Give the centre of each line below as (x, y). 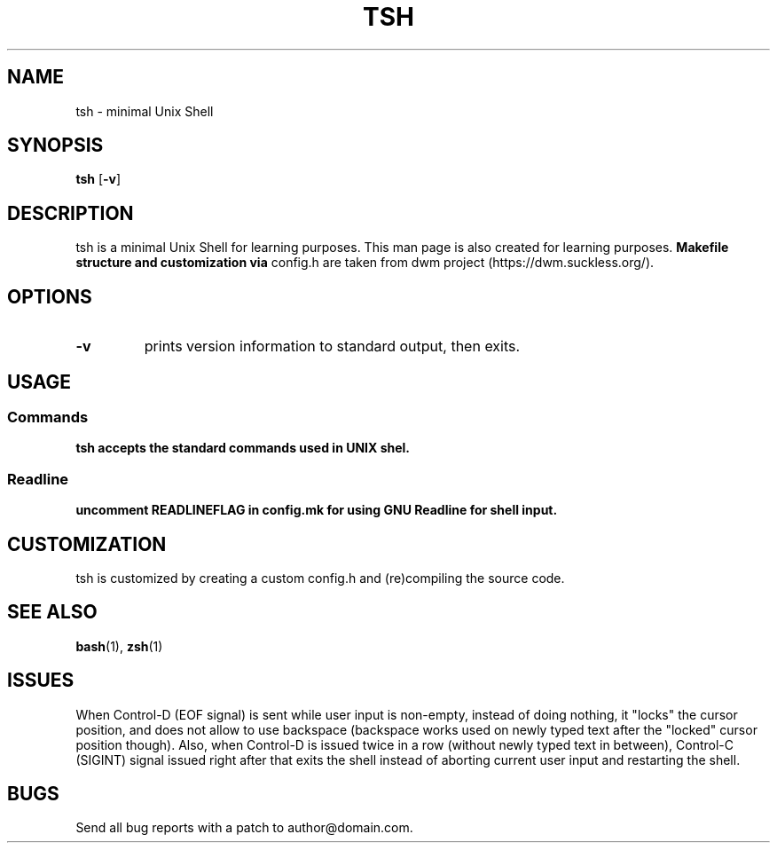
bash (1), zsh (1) (119, 646)
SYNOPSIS (55, 146)
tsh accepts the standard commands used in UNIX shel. (243, 448)
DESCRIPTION (71, 213)
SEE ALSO (52, 612)
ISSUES (41, 681)
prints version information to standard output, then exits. (332, 346)
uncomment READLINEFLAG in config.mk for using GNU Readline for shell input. (317, 510)
